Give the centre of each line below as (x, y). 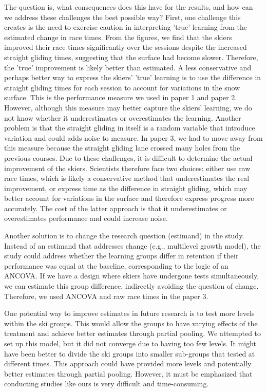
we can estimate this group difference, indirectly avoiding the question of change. (131, 286)
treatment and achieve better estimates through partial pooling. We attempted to (133, 333)
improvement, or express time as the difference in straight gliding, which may (126, 188)
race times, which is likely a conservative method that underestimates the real (127, 178)
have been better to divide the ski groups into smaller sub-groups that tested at (130, 353)
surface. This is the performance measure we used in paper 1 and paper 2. (121, 97)
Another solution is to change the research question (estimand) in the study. (124, 236)
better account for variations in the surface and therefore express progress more (129, 198)
